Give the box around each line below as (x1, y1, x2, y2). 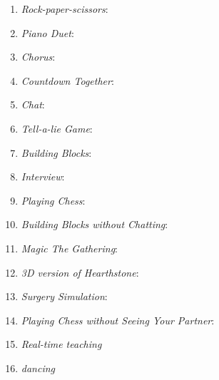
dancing (21, 360, 56, 375)
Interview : (21, 169, 65, 184)
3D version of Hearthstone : (21, 265, 139, 279)
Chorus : (21, 49, 56, 64)
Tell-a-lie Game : (21, 120, 93, 135)
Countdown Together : (21, 73, 114, 88)
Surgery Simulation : (21, 289, 108, 304)
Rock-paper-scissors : (21, 1, 108, 16)
